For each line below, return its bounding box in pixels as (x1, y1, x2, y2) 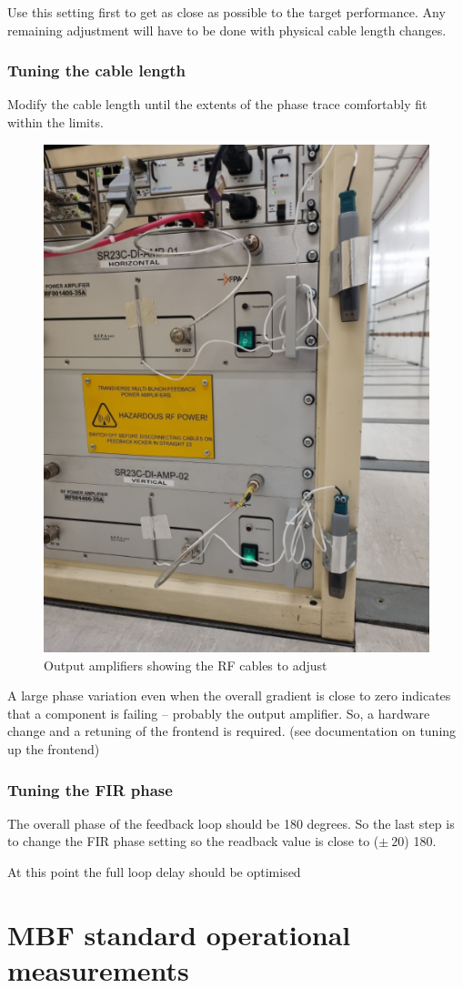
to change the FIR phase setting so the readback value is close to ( (7, 832, 379, 851)
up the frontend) (7, 740, 100, 759)
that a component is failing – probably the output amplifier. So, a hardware (7, 703, 430, 722)
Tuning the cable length (7, 59, 186, 82)
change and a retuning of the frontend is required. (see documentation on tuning (7, 721, 457, 741)
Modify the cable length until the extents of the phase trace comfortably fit (7, 95, 428, 114)
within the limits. (7, 113, 104, 131)
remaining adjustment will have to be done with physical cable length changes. (7, 20, 447, 39)
